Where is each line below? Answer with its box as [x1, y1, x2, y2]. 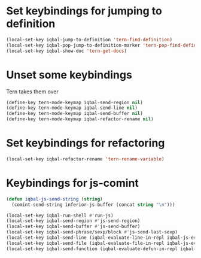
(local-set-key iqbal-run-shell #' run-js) [6, 213, 114, 218]
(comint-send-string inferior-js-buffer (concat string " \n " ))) [11, 202, 175, 208]
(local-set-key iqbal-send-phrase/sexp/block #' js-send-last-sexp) [6, 229, 178, 235]
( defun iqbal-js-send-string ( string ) [6, 196, 103, 202]
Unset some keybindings [6, 68, 133, 81]
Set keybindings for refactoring [6, 136, 165, 150]
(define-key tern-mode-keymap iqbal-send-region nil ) [6, 99, 144, 105]
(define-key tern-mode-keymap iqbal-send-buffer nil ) [6, 111, 144, 117]
